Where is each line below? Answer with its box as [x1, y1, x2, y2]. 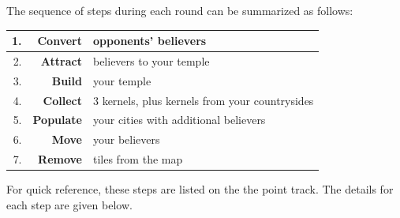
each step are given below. [6, 196, 133, 212]
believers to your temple [92, 52, 210, 69]
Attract [40, 52, 82, 69]
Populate [32, 111, 82, 128]
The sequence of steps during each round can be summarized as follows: [6, 2, 353, 18]
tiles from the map [92, 151, 183, 167]
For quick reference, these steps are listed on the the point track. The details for [6, 181, 394, 197]
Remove [38, 151, 82, 167]
